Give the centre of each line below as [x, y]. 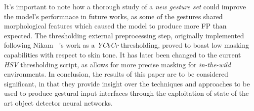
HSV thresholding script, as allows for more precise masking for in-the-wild [117, 64]
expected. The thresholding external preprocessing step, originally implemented [124, 35]
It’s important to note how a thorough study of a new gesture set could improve [125, 6]
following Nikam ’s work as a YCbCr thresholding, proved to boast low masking [127, 45]
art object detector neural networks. [58, 102]
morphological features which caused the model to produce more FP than [115, 26]
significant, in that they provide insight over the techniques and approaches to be [127, 83]
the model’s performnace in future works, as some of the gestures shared [113, 16]
